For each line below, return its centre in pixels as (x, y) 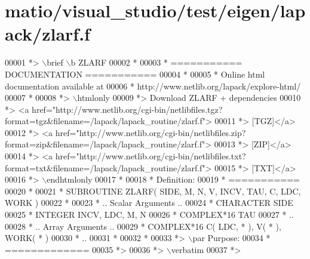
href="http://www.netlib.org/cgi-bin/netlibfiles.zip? (151, 132)
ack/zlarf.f (47, 34)
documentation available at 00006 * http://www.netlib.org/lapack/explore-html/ (153, 86)
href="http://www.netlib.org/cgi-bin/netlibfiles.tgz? (127, 109)
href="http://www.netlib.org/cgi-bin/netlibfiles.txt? (151, 156)
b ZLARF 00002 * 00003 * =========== (156, 62)
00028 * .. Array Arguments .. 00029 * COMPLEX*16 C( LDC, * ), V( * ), (143, 226)
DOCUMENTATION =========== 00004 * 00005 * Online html (135, 74)
